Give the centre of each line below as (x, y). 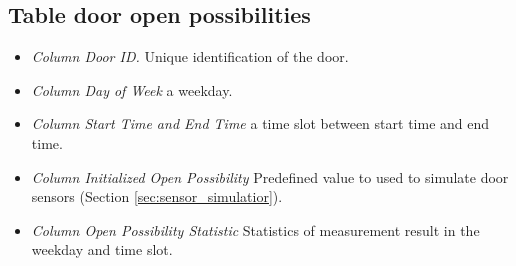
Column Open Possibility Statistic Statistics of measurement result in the (255, 229)
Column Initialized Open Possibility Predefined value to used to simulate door (270, 176)
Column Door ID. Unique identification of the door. (190, 56)
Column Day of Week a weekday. (132, 89)
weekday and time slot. (102, 249)
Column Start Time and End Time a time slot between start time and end (260, 123)
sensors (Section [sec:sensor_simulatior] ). (157, 196)
